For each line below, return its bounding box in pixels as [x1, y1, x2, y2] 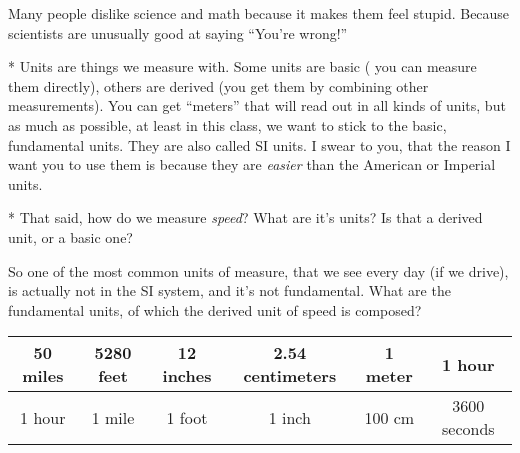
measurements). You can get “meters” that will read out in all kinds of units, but [8, 95, 506, 116]
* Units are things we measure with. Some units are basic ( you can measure [8, 56, 477, 77]
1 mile [91, 405, 135, 429]
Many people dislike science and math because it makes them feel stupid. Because [8, 3, 510, 23]
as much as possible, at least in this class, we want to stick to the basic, [8, 114, 447, 135]
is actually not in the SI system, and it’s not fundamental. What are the [8, 280, 451, 301]
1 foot [166, 405, 208, 429]
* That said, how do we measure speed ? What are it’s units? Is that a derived [8, 207, 483, 228]
